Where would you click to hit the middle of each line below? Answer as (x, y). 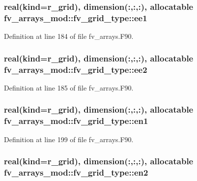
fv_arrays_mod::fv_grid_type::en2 (76, 172)
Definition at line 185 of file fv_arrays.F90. (69, 87)
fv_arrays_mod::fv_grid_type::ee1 (76, 17)
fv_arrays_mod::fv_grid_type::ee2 (76, 69)
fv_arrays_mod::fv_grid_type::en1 (76, 121)
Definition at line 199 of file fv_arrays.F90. (69, 139)
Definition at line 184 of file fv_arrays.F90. (69, 36)
